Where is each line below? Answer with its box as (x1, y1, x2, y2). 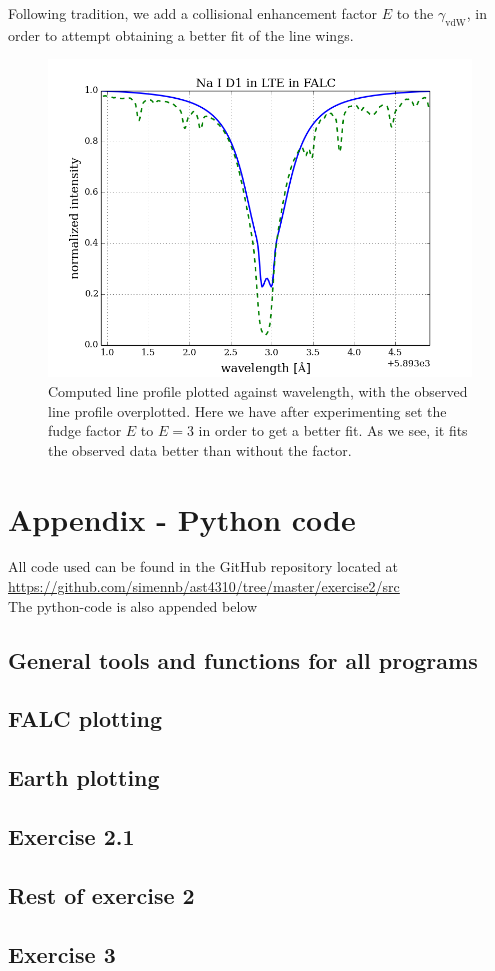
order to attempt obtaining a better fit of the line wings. (8, 24, 354, 45)
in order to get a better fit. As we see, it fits (198, 420, 468, 441)
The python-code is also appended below (8, 595, 258, 616)
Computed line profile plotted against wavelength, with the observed (48, 380, 468, 401)
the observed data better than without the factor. (48, 439, 352, 460)
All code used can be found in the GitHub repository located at (8, 556, 399, 577)
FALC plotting (8, 703, 162, 734)
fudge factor (48, 420, 122, 441)
